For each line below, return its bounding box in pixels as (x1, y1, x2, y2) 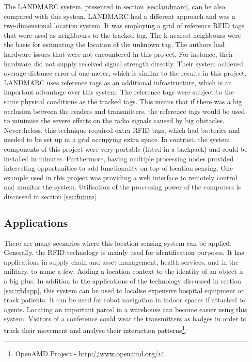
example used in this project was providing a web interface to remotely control (4, 172, 237, 182)
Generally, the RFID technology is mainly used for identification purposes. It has (4, 247, 244, 257)
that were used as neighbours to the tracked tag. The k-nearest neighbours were (4, 30, 241, 40)
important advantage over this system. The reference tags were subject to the (4, 87, 234, 97)
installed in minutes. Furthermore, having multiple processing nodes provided (4, 153, 234, 163)
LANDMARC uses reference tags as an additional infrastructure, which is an (4, 77, 232, 87)
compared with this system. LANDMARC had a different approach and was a (4, 11, 236, 21)
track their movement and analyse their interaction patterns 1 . (4, 324, 187, 335)
